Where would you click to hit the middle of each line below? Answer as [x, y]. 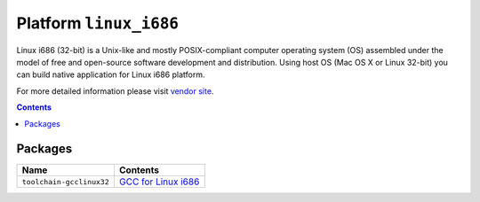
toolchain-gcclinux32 [66, 182]
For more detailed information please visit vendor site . [115, 91]
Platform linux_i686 [98, 23]
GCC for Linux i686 [159, 182]
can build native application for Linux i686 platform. [111, 74]
